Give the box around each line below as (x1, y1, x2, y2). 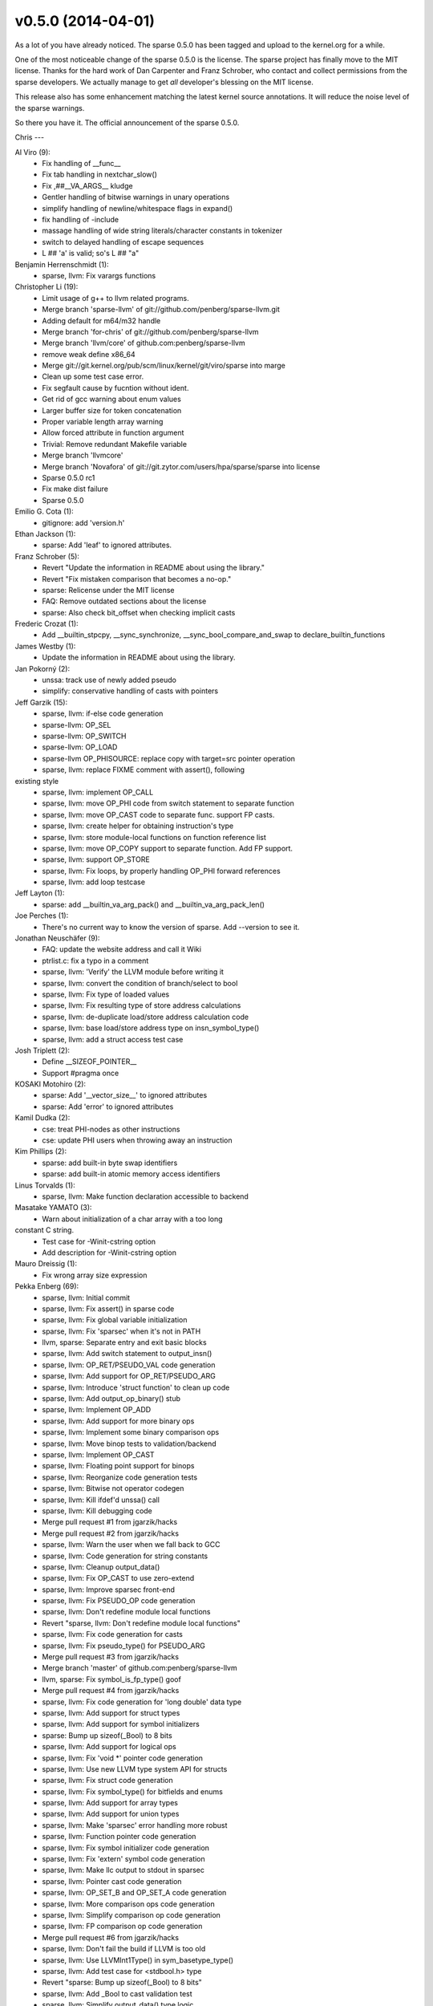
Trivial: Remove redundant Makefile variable (42, 439, 188, 449)
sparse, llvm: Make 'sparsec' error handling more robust (42, 1820, 228, 1829)
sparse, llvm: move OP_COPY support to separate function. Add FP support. (42, 843, 293, 853)
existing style (14, 776, 59, 786)
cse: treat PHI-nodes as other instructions (42, 1124, 180, 1134)
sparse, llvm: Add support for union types (42, 1809, 180, 1819)
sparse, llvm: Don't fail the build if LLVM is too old (42, 1944, 206, 1954)
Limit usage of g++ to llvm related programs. (42, 293, 189, 303)
